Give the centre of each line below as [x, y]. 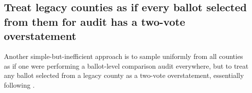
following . [19, 84]
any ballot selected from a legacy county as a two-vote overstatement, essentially [124, 75]
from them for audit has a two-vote [95, 21]
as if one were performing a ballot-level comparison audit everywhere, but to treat [126, 65]
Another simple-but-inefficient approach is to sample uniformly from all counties [124, 56]
